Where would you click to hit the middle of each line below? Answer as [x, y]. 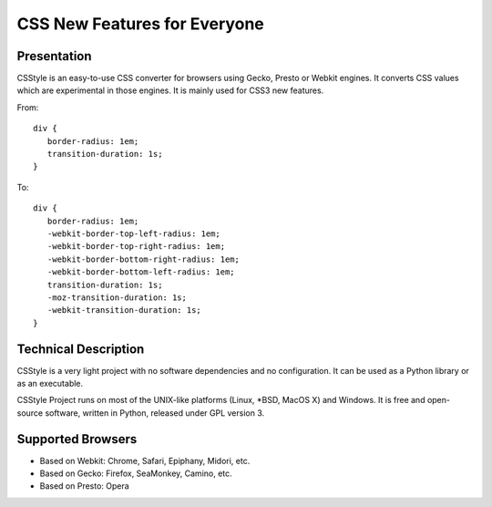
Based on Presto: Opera [84, 486]
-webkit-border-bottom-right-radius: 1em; [143, 259]
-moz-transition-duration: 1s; [117, 297]
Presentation [54, 56]
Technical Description [81, 349]
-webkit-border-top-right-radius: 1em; [136, 247]
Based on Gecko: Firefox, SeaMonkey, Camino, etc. [136, 473]
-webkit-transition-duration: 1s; [124, 310]
